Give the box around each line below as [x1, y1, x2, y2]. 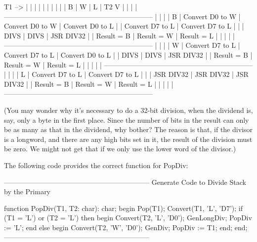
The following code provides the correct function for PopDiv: [4, 160, 188, 170]
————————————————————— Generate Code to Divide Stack [4, 176, 246, 187]
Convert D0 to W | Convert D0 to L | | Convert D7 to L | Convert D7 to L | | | [4, 21, 244, 31]
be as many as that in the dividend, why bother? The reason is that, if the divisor [4, 124, 253, 135]
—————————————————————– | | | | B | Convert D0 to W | [4, 11, 241, 21]
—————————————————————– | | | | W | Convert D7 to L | [4, 40, 240, 50]
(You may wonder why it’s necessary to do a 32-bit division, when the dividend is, [4, 104, 253, 115]
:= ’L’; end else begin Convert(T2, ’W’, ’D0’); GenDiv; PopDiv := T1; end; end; [4, 222, 248, 232]
